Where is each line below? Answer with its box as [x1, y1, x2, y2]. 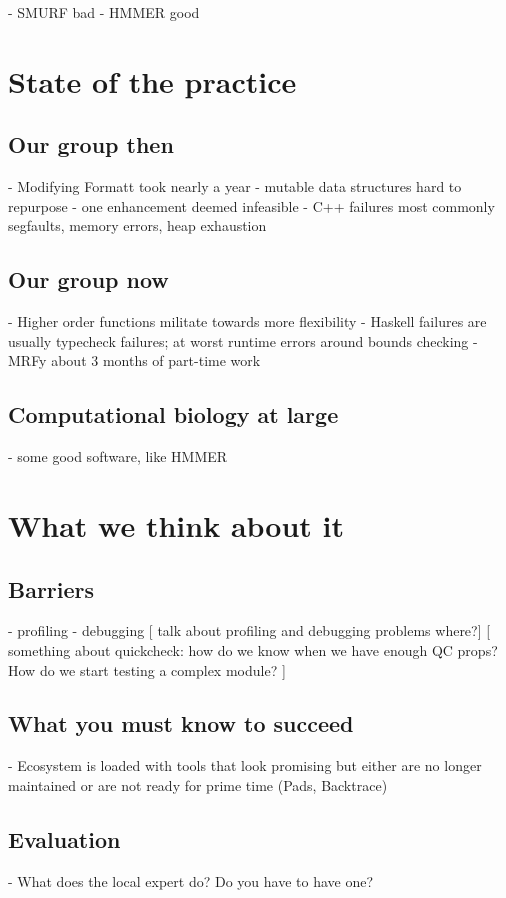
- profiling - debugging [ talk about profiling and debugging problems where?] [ [8, 620, 491, 641]
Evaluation [8, 823, 121, 854]
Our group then [8, 129, 174, 160]
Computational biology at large [8, 399, 339, 430]
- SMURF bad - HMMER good [8, 2, 200, 22]
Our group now [8, 264, 169, 295]
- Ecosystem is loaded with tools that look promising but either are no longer [8, 755, 482, 776]
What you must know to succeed [8, 708, 354, 739]
